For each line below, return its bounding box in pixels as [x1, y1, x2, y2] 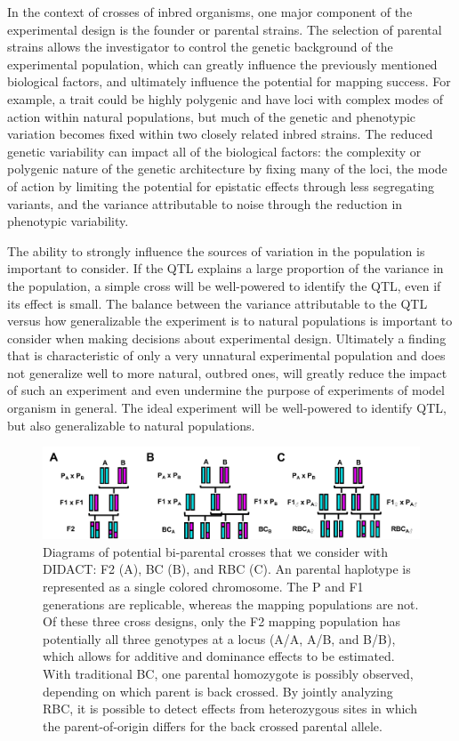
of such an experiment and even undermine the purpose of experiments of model [7, 381, 445, 399]
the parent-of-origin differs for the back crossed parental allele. [43, 716, 382, 735]
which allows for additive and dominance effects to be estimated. [43, 647, 395, 665]
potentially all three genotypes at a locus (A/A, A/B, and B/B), [43, 629, 396, 648]
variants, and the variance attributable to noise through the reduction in [7, 194, 403, 213]
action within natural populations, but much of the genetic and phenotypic [7, 107, 416, 125]
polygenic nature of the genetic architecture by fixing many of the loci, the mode [7, 159, 447, 178]
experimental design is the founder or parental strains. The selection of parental [7, 20, 442, 38]
